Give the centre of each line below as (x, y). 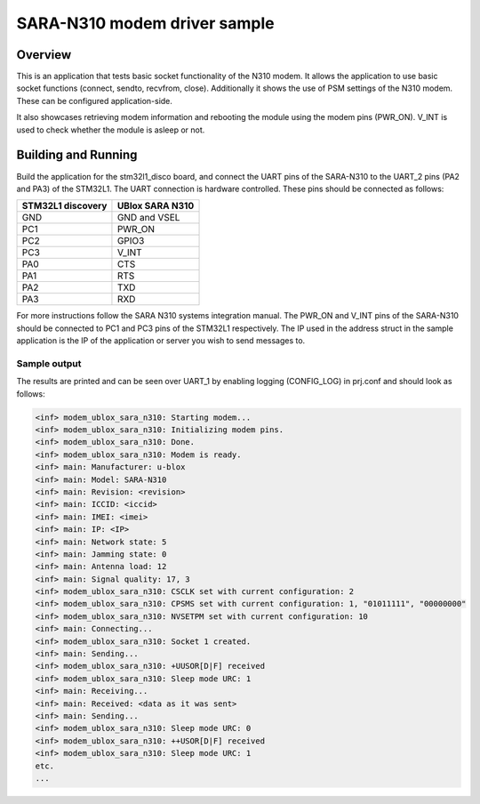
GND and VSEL (148, 218)
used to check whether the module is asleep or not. (111, 130)
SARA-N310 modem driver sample (145, 23)
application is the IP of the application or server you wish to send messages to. (161, 341)
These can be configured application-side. (95, 100)
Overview (44, 55)
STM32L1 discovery (64, 206)
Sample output (49, 363)
